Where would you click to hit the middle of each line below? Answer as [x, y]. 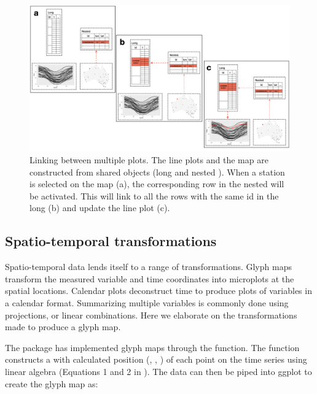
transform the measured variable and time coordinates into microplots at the [150, 278]
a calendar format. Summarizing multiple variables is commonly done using [147, 303]
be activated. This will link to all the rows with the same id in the [154, 195]
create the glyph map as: [52, 383]
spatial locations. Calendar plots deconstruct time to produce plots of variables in [158, 291]
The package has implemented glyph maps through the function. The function [152, 347]
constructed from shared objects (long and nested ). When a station [157, 172]
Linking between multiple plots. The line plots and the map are [149, 160]
